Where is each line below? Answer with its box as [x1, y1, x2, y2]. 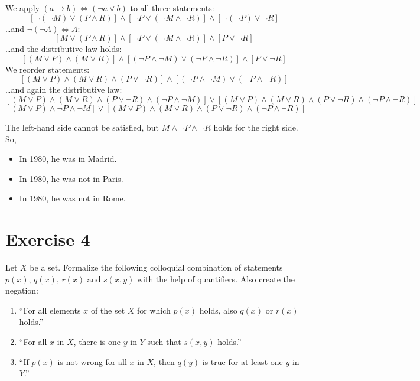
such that [147, 336, 181, 348]
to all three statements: [130, 2, 214, 14]
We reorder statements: [5, 63, 90, 75]
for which [137, 304, 171, 316]
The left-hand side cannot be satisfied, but [5, 121, 159, 133]
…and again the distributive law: [5, 83, 122, 96]
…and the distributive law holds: [5, 43, 122, 55]
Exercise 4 [5, 227, 90, 251]
